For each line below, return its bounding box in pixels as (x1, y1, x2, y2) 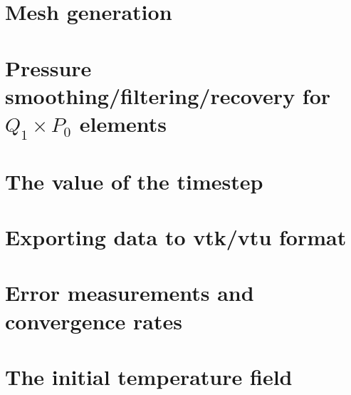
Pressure (5, 53, 92, 82)
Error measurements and (5, 278, 254, 307)
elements (79, 108, 167, 138)
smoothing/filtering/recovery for (5, 81, 331, 110)
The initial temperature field (5, 362, 293, 391)
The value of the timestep (5, 166, 263, 195)
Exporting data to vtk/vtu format (5, 222, 347, 252)
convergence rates (5, 306, 182, 335)
